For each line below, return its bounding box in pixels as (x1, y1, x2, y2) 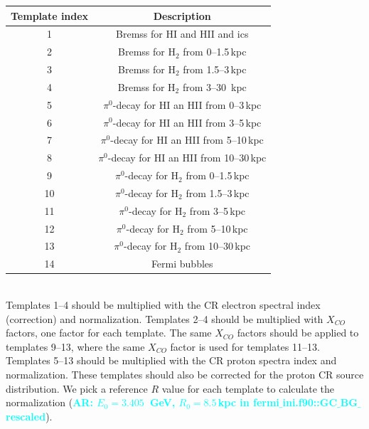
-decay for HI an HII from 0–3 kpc (112, 97, 262, 112)
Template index (11, 8, 89, 23)
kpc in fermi (218, 395, 279, 410)
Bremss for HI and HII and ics (116, 26, 249, 41)
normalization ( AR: (6, 395, 93, 410)
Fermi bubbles (151, 256, 213, 271)
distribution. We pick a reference (6, 381, 148, 396)
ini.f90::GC (282, 395, 338, 410)
